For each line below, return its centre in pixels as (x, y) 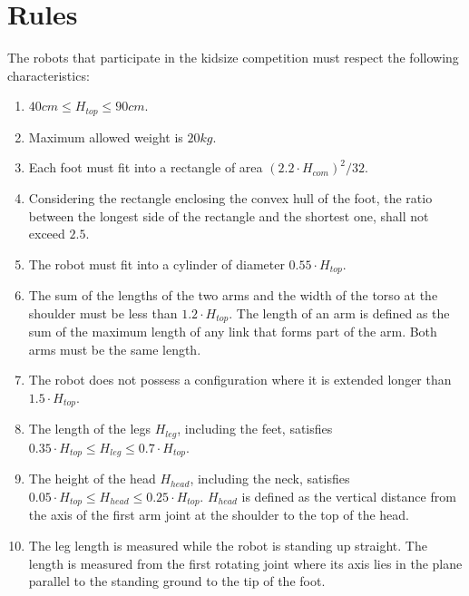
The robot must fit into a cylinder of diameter (156, 264)
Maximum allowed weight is (106, 137)
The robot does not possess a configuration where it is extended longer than (240, 380)
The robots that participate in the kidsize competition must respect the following (233, 58)
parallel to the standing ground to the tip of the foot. (177, 581)
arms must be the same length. (115, 349)
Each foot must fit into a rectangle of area (146, 167)
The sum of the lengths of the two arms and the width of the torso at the (233, 295)
